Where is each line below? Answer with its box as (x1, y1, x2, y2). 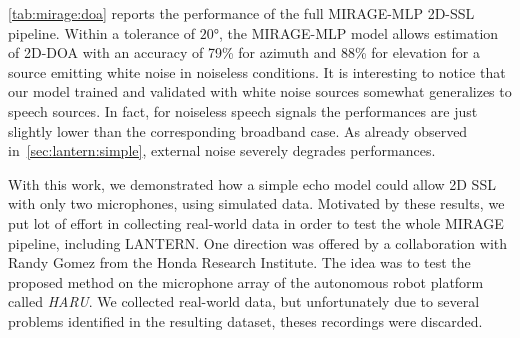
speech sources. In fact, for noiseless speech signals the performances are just (8, 100, 478, 121)
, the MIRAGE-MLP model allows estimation (219, 22, 499, 43)
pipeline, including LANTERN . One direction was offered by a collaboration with (8, 232, 508, 253)
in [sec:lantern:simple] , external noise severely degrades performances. (8, 140, 436, 161)
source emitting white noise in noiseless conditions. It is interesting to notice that (8, 61, 506, 82)
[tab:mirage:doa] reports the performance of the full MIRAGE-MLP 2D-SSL (8, 3, 475, 23)
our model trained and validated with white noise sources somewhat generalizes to (8, 81, 512, 102)
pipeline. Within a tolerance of (8, 22, 196, 43)
